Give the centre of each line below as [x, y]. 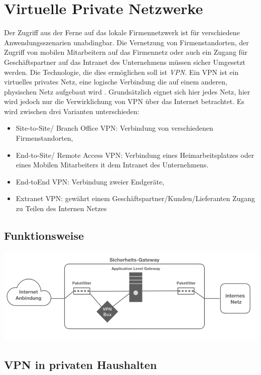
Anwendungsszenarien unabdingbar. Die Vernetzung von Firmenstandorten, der [126, 42]
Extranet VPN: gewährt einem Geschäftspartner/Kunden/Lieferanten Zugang [136, 198]
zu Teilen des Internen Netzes [61, 208]
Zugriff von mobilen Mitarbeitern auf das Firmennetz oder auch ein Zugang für [126, 52]
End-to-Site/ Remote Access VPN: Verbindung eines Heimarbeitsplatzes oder [135, 155]
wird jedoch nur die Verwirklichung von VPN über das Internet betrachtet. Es [124, 101]
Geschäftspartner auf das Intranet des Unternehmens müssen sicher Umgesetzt [125, 62]
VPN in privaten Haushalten [81, 364]
